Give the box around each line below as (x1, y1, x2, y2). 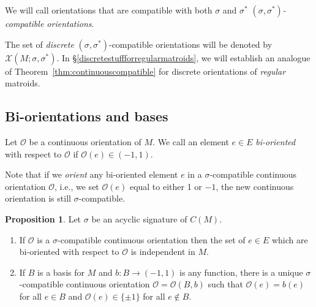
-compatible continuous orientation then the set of (58, 233, 246, 246)
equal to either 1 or (129, 180, 202, 192)
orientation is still (5, 192, 71, 205)
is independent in (130, 245, 195, 258)
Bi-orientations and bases (5, 107, 168, 126)
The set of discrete (5, 37, 74, 50)
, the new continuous (216, 180, 294, 192)
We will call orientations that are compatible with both (5, 4, 213, 16)
